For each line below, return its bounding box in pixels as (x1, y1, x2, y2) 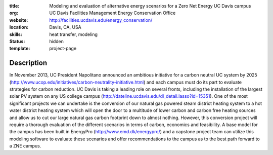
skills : (9, 31, 22, 37)
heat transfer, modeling (49, 31, 98, 37)
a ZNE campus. (9, 143, 41, 149)
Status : (9, 38, 25, 44)
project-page (49, 46, 77, 52)
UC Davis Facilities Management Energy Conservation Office (49, 10, 176, 16)
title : (9, 3, 20, 9)
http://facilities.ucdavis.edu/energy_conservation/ (49, 17, 153, 23)
